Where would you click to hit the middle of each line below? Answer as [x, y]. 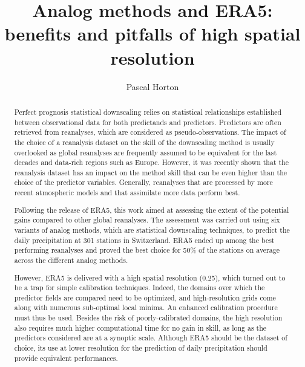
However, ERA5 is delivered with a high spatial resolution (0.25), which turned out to [150, 277]
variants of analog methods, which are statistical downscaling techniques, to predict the [152, 230]
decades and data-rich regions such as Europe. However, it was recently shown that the [151, 162]
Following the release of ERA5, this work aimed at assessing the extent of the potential [152, 209]
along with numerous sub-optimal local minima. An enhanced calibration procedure [146, 307]
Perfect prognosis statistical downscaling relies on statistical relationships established [148, 112]
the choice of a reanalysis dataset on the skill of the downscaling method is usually [144, 142]
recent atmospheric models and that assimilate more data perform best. [127, 193]
